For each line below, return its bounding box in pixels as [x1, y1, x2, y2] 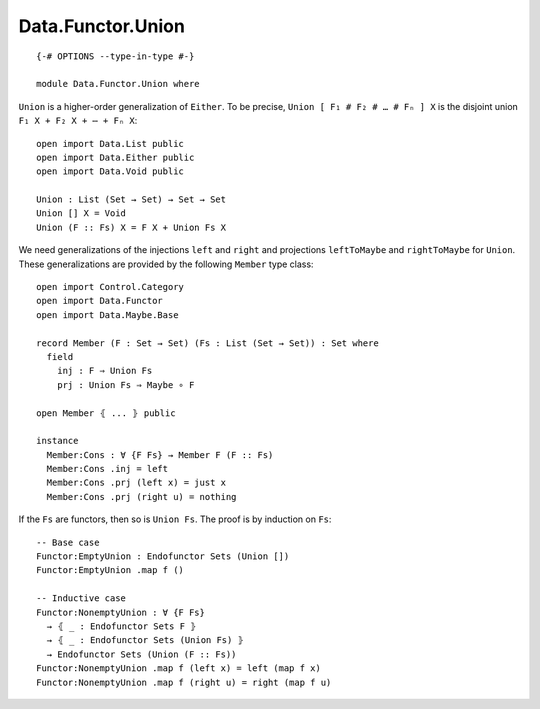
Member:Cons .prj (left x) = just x [46, 477, 227, 489]
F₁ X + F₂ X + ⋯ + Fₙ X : [18, 115, 138, 127]
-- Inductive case [36, 593, 127, 604]
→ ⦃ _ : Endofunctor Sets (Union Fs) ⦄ [46, 635, 245, 646]
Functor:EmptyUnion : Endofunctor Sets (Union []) [36, 551, 290, 562]
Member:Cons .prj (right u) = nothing [46, 491, 237, 502]
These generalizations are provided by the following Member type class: [18, 258, 314, 270]
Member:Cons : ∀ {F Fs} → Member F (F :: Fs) [46, 449, 274, 460]
